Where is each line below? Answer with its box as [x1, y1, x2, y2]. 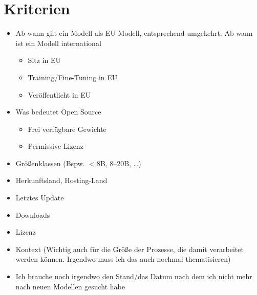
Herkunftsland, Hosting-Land [15, 175, 108, 186]
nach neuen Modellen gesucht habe [15, 281, 125, 291]
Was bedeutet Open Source [15, 106, 101, 117]
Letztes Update [15, 192, 64, 203]
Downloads [15, 209, 50, 220]
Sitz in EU [28, 55, 61, 65]
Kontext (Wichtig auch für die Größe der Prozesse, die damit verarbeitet [15, 243, 244, 254]
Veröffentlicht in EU [28, 89, 91, 100]
